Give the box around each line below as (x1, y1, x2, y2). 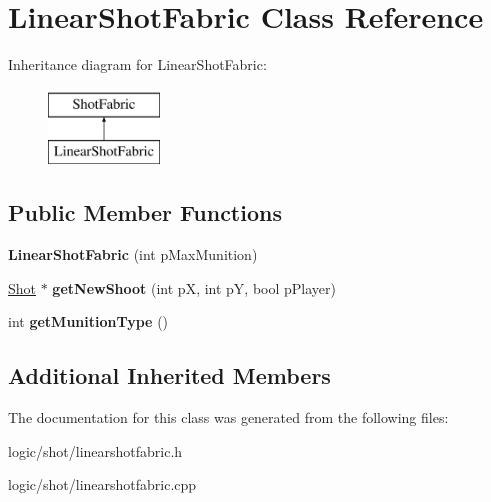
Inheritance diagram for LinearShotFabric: (8, 54, 267, 75)
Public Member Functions (8, 197, 282, 228)
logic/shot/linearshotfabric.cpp (8, 474, 197, 495)
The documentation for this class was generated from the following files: (8, 407, 449, 428)
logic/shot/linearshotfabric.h (8, 440, 183, 461)
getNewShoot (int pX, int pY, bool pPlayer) (52, 277, 337, 298)
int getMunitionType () (8, 311, 169, 332)
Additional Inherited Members (8, 360, 331, 391)
